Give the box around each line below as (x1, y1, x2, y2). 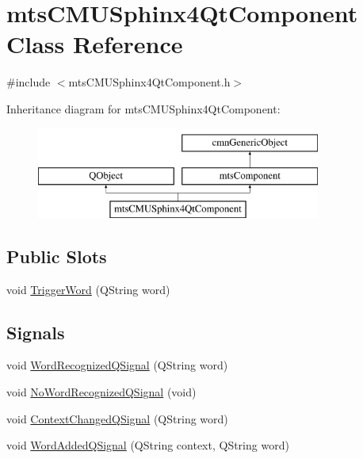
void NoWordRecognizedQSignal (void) (6, 384, 197, 400)
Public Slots (6, 243, 107, 268)
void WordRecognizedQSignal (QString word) (6, 357, 228, 373)
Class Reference (6, 28, 183, 60)
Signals (6, 319, 65, 344)
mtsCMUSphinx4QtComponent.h (68, 74, 231, 90)
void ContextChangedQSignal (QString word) (6, 410, 228, 426)
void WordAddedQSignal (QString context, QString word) (6, 437, 289, 453)
